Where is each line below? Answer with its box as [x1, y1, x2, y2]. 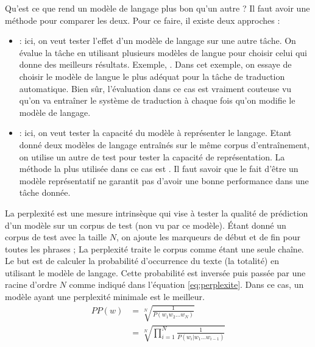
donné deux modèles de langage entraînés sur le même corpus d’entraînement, [19, 138, 310, 151]
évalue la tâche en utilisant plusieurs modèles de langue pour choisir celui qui [19, 46, 308, 59]
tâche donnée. [19, 186, 71, 199]
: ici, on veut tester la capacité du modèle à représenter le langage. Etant [19, 126, 292, 139]
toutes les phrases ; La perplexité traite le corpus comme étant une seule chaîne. [5, 242, 304, 255]
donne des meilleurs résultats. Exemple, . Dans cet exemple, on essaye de [19, 58, 292, 71]
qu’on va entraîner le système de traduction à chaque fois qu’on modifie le [19, 94, 296, 107]
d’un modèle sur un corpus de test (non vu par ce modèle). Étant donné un [5, 218, 286, 231]
